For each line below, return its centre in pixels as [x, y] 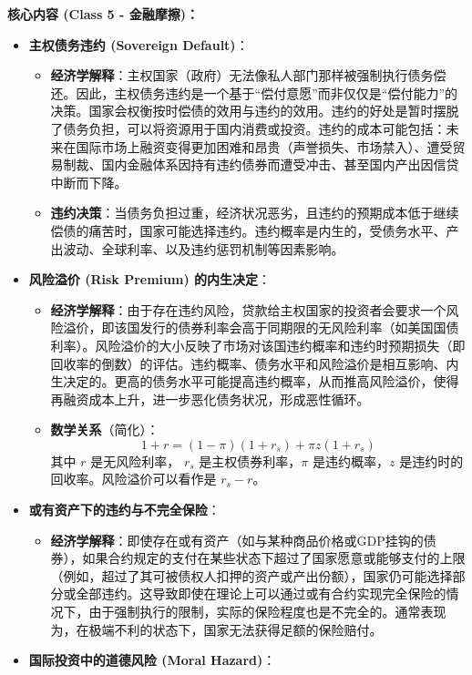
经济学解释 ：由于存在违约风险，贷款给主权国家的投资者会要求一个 [248, 309]
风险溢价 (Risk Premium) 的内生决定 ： [150, 279]
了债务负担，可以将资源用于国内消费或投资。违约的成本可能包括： [248, 128]
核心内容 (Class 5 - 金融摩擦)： [103, 14]
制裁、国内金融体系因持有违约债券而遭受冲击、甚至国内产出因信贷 [261, 164]
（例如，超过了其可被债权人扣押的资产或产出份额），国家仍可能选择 [251, 575]
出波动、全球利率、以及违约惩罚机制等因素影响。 [197, 248]
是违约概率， [350, 460]
